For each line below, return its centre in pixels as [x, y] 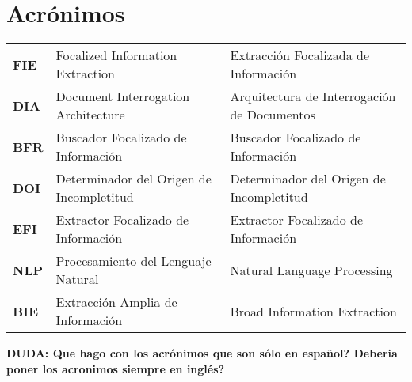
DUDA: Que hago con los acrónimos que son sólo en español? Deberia [202, 353]
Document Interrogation [123, 96]
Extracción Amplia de [116, 302]
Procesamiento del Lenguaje [134, 261]
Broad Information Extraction [313, 311]
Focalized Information [116, 55]
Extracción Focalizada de [300, 55]
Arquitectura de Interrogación [313, 96]
